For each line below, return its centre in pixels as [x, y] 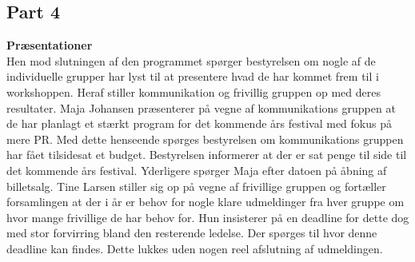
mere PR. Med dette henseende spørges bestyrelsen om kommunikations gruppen [205, 139]
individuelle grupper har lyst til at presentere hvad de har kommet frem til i [193, 76]
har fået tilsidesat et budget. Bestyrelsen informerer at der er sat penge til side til [207, 155]
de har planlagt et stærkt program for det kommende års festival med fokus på [199, 123]
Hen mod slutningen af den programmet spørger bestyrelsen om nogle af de [191, 60]
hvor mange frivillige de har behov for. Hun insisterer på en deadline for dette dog [208, 217]
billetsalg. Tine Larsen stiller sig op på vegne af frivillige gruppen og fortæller [196, 186]
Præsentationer [50, 45]
